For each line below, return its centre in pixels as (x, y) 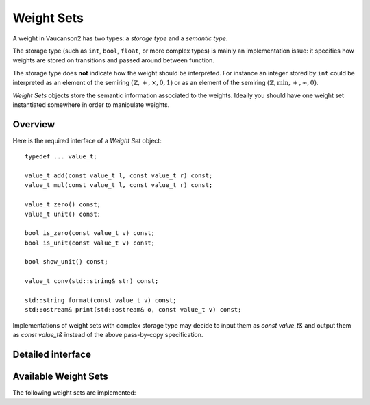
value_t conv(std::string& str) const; (92, 281)
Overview (34, 124)
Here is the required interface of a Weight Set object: (87, 140)
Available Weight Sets (61, 377)
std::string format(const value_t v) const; (101, 300)
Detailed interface (52, 355)
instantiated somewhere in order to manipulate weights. (91, 105)
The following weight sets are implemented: (74, 393)
